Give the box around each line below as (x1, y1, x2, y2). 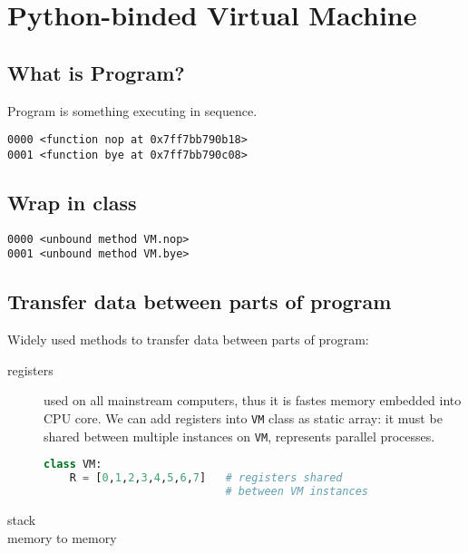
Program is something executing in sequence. (7, 101, 258, 120)
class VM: (44, 458, 102, 471)
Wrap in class (7, 188, 137, 216)
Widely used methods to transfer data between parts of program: (7, 330, 369, 349)
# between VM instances (225, 485, 368, 499)
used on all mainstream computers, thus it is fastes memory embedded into (44, 391, 462, 410)
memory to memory (7, 528, 117, 547)
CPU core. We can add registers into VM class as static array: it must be (44, 408, 443, 427)
